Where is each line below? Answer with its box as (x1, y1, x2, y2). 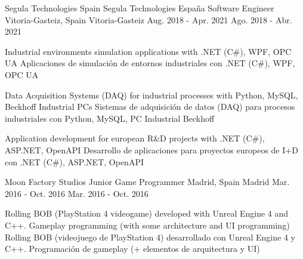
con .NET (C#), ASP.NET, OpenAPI (5, 155, 144, 168)
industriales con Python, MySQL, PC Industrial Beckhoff (5, 112, 215, 124)
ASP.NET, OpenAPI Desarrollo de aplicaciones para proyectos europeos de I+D (5, 143, 298, 156)
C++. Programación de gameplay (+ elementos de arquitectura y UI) (5, 242, 260, 255)
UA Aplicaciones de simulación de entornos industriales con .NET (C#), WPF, (5, 57, 295, 69)
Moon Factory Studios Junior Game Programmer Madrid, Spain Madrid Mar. (5, 175, 290, 188)
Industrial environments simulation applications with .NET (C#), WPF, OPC (5, 45, 292, 57)
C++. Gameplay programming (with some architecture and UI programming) (5, 218, 290, 231)
